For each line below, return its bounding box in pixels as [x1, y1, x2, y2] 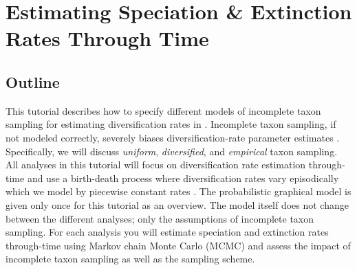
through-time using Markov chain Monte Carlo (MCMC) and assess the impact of [6, 238, 351, 252]
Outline [6, 71, 60, 92]
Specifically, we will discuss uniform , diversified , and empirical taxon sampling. [6, 144, 338, 158]
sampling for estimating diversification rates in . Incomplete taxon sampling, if [6, 117, 336, 131]
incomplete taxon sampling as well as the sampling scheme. [6, 251, 255, 266]
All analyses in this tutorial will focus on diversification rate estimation [6, 157, 306, 172]
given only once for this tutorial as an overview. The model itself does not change [6, 197, 349, 212]
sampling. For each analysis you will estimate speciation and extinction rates [6, 225, 329, 239]
